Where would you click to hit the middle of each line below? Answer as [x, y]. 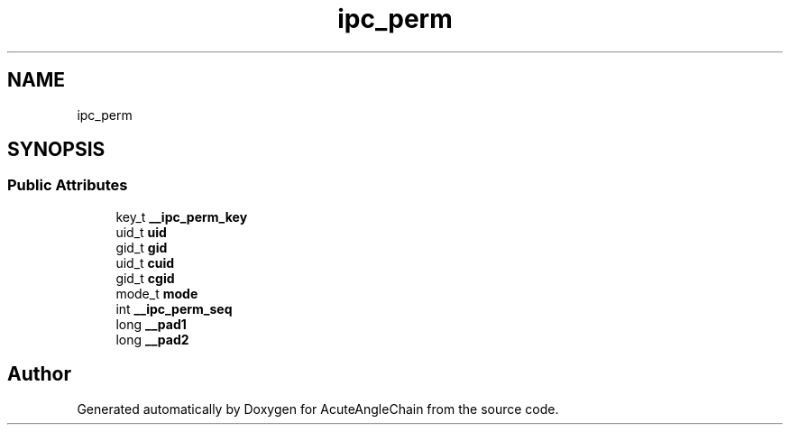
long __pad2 [152, 339]
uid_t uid [141, 232]
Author [39, 374]
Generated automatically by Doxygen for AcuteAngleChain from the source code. [318, 409]
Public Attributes [68, 185]
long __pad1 [151, 324]
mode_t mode [157, 293]
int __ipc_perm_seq [174, 308]
